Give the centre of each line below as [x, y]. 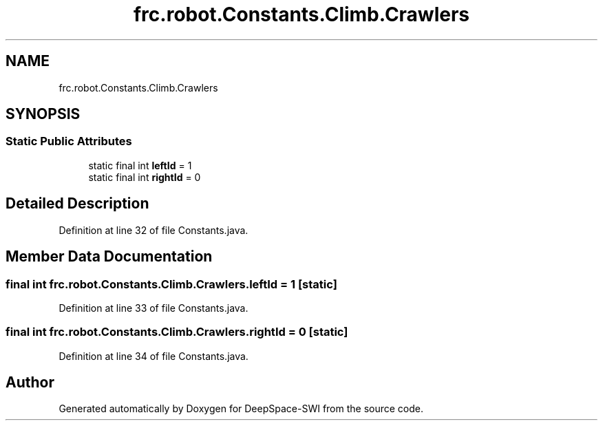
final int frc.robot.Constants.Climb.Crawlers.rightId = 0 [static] [177, 332]
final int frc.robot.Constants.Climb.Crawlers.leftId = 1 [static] [171, 284]
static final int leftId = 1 [140, 165]
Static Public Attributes [69, 141]
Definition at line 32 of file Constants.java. [154, 230]
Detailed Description [77, 204]
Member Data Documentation [109, 257]
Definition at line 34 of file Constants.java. [154, 356]
